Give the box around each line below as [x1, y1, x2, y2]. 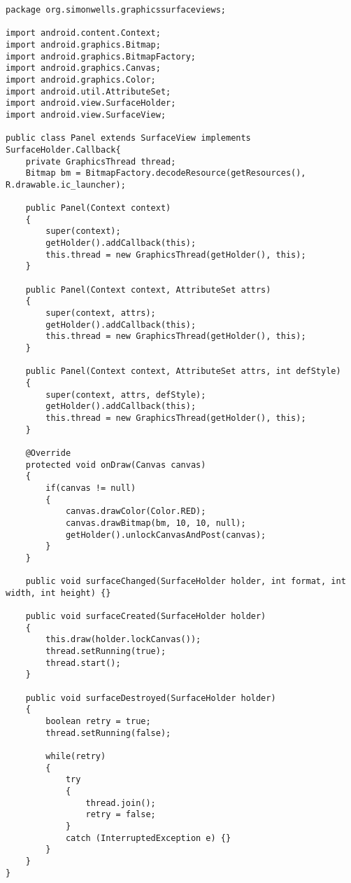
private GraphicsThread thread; [25, 156, 176, 167]
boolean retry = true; [45, 716, 151, 727]
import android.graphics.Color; [6, 74, 156, 85]
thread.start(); [45, 658, 121, 668]
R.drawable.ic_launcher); [6, 179, 126, 190]
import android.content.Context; [6, 28, 161, 39]
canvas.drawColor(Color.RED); [65, 506, 206, 517]
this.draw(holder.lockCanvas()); [45, 634, 201, 645]
